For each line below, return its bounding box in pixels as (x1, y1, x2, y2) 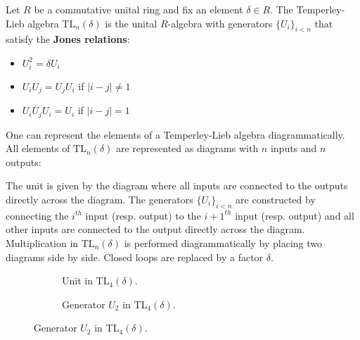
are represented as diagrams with (115, 141, 259, 156)
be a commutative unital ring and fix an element (34, 2, 243, 16)
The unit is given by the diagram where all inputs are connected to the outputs (6, 178, 348, 193)
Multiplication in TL (6, 235, 95, 250)
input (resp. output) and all (235, 208, 354, 222)
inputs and (270, 141, 317, 156)
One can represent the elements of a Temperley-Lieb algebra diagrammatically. (6, 127, 345, 141)
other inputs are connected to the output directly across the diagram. (6, 222, 305, 237)
